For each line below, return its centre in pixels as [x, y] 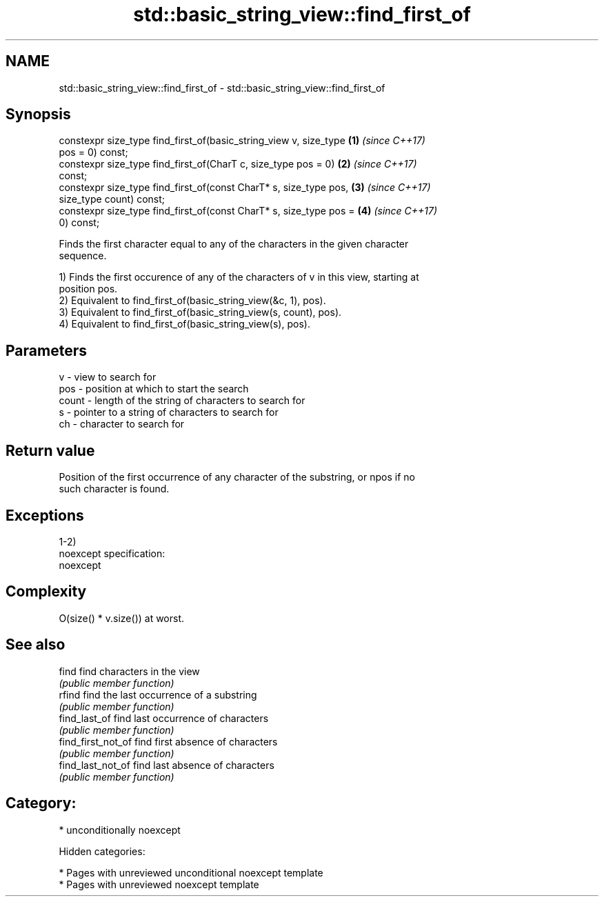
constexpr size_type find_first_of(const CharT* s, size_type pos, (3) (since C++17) [245, 188]
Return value [50, 450]
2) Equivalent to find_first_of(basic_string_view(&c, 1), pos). [192, 301]
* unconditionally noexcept [120, 830]
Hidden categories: [102, 851]
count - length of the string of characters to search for [182, 401]
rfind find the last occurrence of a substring [158, 694]
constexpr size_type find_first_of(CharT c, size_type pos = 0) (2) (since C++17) [238, 164]
